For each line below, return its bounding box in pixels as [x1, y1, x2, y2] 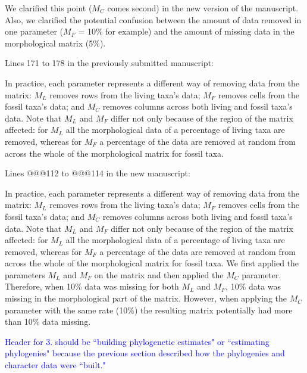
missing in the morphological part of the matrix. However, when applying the [5, 292, 287, 304]
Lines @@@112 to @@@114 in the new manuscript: [5, 167, 190, 179]
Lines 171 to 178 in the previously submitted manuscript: [5, 57, 214, 69]
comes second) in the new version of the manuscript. [107, 2, 299, 14]
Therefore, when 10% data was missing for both [5, 280, 179, 293]
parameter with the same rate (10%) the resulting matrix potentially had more [5, 303, 293, 316]
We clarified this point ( [5, 2, 92, 14]
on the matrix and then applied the [94, 268, 224, 281]
